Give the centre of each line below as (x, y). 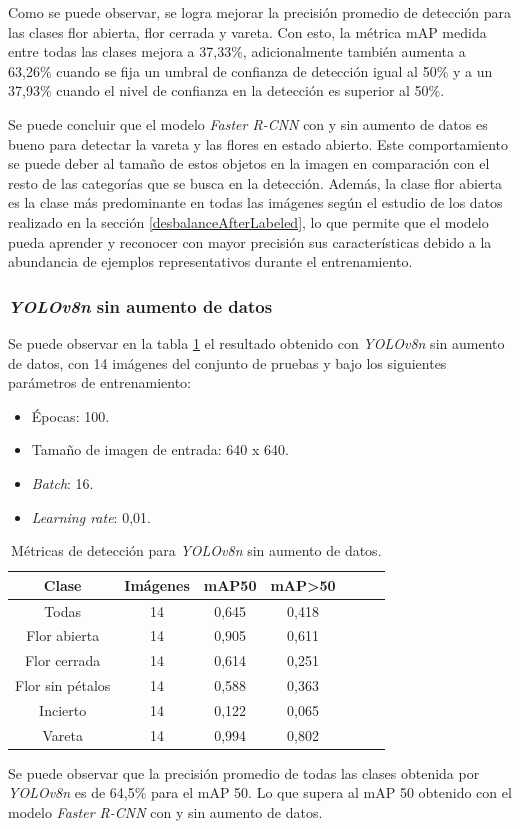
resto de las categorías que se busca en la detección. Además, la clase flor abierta (255, 182)
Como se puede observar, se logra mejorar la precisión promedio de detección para (260, 12)
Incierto (63, 709)
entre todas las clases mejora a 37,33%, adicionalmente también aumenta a (237, 51)
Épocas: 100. (70, 415)
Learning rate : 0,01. (91, 516)
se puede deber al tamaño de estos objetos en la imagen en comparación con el (249, 163)
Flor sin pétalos (63, 685)
